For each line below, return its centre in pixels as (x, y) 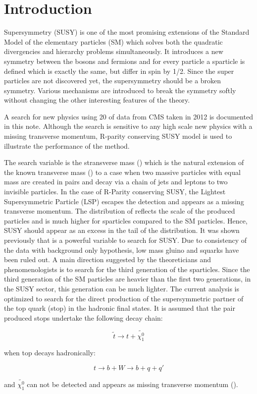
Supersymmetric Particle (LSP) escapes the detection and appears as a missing (124, 201)
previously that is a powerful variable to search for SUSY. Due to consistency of (126, 240)
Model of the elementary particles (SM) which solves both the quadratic (113, 41)
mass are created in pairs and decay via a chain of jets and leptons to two (116, 182)
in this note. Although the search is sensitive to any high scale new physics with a (128, 126)
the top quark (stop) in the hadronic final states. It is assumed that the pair (120, 308)
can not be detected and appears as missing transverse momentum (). (132, 384)
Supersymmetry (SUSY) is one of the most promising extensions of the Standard (127, 32)
